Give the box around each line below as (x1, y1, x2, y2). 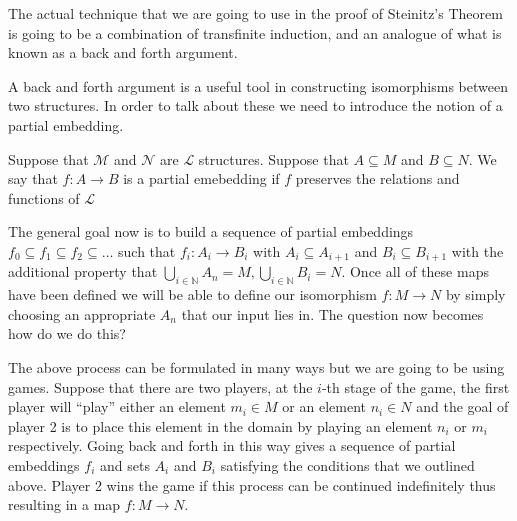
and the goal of (416, 396, 509, 417)
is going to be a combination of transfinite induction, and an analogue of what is (8, 22, 502, 43)
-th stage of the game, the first (321, 376, 510, 397)
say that (8, 168, 58, 189)
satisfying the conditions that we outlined (220, 454, 475, 475)
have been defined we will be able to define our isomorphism (8, 284, 377, 305)
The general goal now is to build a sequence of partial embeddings (8, 221, 414, 242)
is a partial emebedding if (123, 168, 280, 189)
